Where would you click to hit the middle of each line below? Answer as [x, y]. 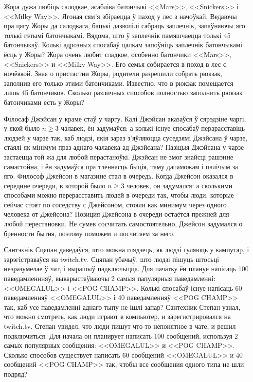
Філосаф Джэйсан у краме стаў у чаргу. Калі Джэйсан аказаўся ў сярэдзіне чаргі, [125, 118]
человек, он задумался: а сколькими [179, 185]
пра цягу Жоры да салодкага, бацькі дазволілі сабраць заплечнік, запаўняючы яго [125, 26]
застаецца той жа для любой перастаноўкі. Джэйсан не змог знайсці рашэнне [119, 156]
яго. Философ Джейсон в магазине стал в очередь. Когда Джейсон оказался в [119, 176]
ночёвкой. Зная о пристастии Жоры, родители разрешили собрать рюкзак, [113, 73]
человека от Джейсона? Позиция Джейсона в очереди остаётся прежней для [117, 214]
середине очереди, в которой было [55, 185]
